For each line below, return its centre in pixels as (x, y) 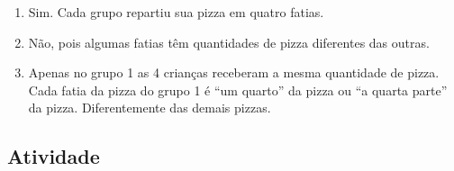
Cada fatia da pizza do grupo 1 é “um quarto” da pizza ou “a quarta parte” (238, 90)
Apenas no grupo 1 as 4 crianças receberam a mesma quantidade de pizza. (234, 72)
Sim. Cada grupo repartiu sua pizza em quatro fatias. (176, 12)
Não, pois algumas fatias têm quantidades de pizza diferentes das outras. (229, 42)
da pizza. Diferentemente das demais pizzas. (150, 108)
